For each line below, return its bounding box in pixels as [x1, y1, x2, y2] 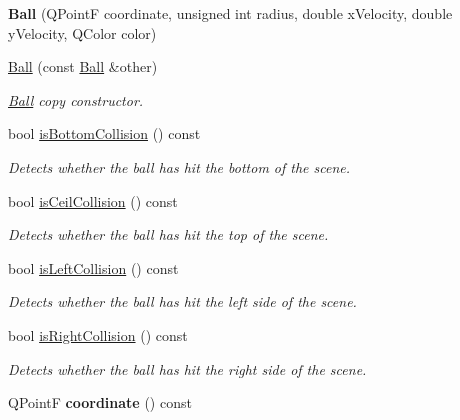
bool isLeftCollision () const [8, 257, 179, 278]
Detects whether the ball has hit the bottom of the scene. [8, 156, 351, 177]
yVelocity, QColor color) [8, 22, 157, 43]
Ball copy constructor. [8, 89, 144, 110]
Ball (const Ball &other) [8, 56, 158, 77]
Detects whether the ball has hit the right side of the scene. [8, 358, 367, 379]
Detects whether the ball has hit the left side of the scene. [8, 291, 357, 312]
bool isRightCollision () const [8, 324, 188, 345]
